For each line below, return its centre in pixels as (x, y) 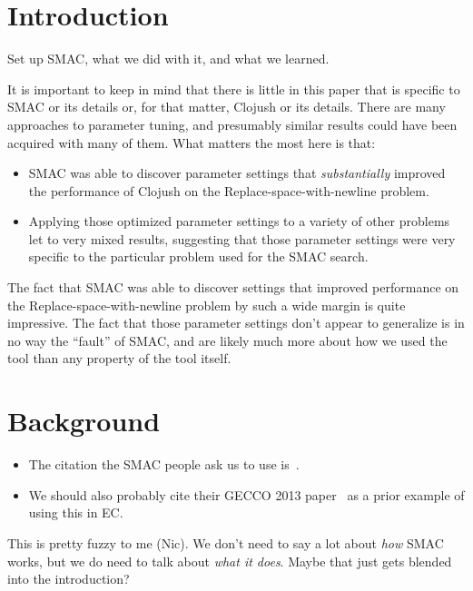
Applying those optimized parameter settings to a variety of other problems (239, 221)
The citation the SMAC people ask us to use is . (164, 464)
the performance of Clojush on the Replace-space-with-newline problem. (229, 190)
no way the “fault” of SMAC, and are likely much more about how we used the (227, 340)
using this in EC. (76, 512)
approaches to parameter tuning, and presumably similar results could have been (232, 124)
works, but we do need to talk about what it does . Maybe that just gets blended (230, 561)
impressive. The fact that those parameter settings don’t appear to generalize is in (236, 323)
